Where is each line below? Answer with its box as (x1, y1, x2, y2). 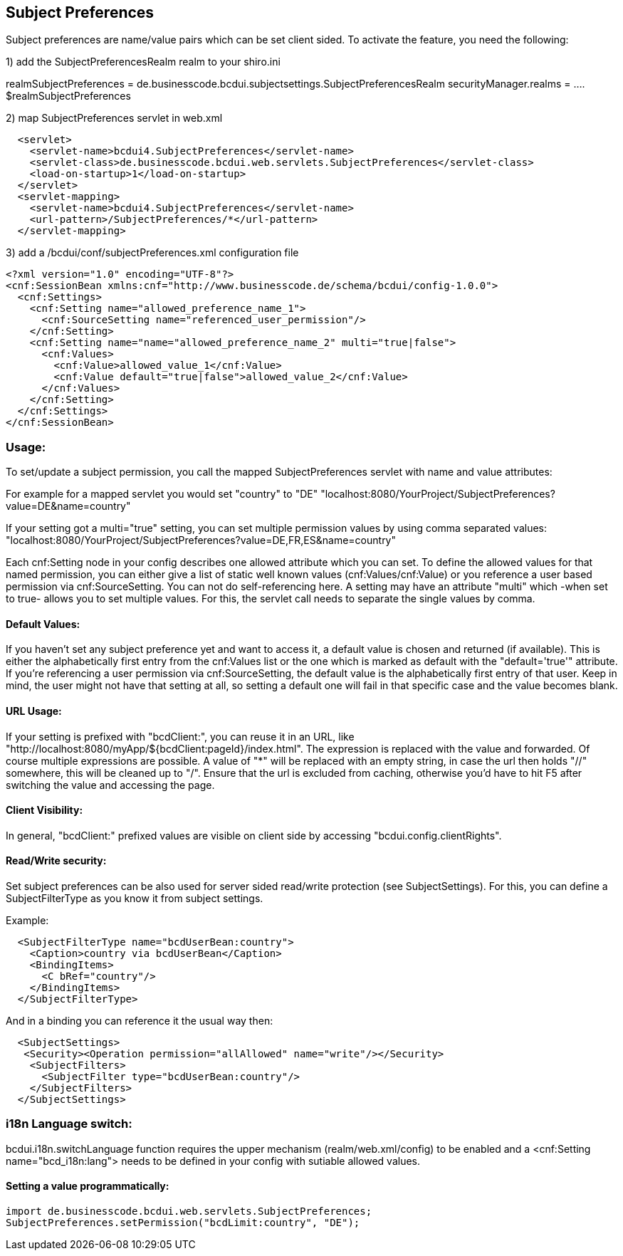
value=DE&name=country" (6, 500, 131, 513)
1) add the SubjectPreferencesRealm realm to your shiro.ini (6, 56, 281, 68)
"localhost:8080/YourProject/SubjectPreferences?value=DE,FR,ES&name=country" (6, 534, 397, 547)
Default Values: (6, 617, 80, 630)
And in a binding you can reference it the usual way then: (6, 1015, 273, 1027)
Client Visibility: (6, 804, 83, 817)
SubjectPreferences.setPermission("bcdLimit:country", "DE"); (6, 1217, 360, 1229)
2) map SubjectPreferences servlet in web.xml (6, 112, 223, 125)
